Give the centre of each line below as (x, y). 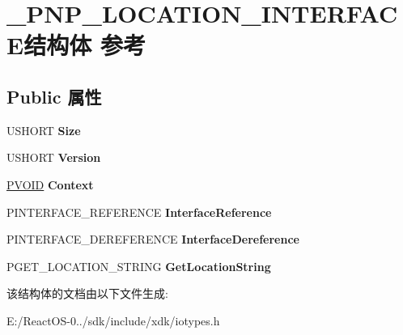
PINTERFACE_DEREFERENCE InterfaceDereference (153, 239)
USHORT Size (44, 130)
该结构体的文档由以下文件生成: (87, 293)
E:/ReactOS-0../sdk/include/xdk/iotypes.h (113, 320)
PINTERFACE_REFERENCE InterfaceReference (139, 212)
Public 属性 (54, 96)
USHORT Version (54, 157)
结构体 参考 (85, 45)
